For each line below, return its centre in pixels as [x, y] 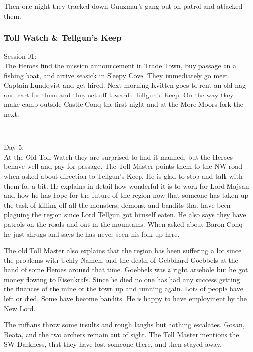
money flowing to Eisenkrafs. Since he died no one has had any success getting [122, 279]
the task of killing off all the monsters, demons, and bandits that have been [117, 205]
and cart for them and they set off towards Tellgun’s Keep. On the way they [119, 94]
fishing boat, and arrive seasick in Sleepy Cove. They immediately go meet [116, 75]
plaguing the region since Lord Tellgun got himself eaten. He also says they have [125, 214]
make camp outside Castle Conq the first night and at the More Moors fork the [124, 104]
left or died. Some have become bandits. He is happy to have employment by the [126, 299]
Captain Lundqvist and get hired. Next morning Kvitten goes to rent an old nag [125, 85]
